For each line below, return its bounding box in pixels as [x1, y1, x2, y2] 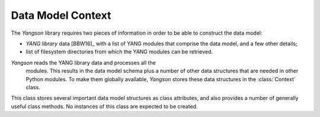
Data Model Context [11, 9, 111, 22]
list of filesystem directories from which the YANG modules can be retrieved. [25, 48, 213, 55]
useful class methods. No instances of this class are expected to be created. [11, 103, 198, 110]
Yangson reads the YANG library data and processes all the [11, 59, 156, 66]
